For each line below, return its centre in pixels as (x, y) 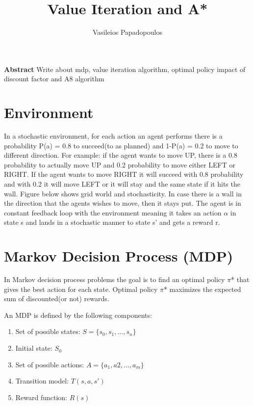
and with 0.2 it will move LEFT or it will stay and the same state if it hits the (122, 184)
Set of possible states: (48, 331)
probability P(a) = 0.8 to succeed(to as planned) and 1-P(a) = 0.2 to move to (121, 145)
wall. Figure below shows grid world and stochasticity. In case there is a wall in (123, 193)
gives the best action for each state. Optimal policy (81, 289)
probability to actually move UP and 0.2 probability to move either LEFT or (120, 164)
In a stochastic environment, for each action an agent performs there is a (113, 136)
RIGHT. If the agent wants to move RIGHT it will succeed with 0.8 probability (124, 174)
